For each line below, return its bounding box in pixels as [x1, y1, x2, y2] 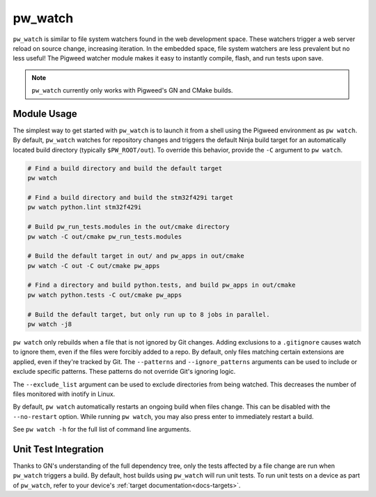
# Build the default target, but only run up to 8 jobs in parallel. [27, 310, 270, 318]
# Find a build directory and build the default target [27, 164, 223, 172]
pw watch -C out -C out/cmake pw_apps [27, 262, 160, 269]
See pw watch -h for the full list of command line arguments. [13, 425, 191, 434]
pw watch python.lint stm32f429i [27, 203, 142, 212]
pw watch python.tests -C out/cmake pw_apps [27, 291, 182, 299]
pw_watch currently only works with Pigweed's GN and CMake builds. [31, 86, 233, 95]
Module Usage [13, 108, 78, 120]
